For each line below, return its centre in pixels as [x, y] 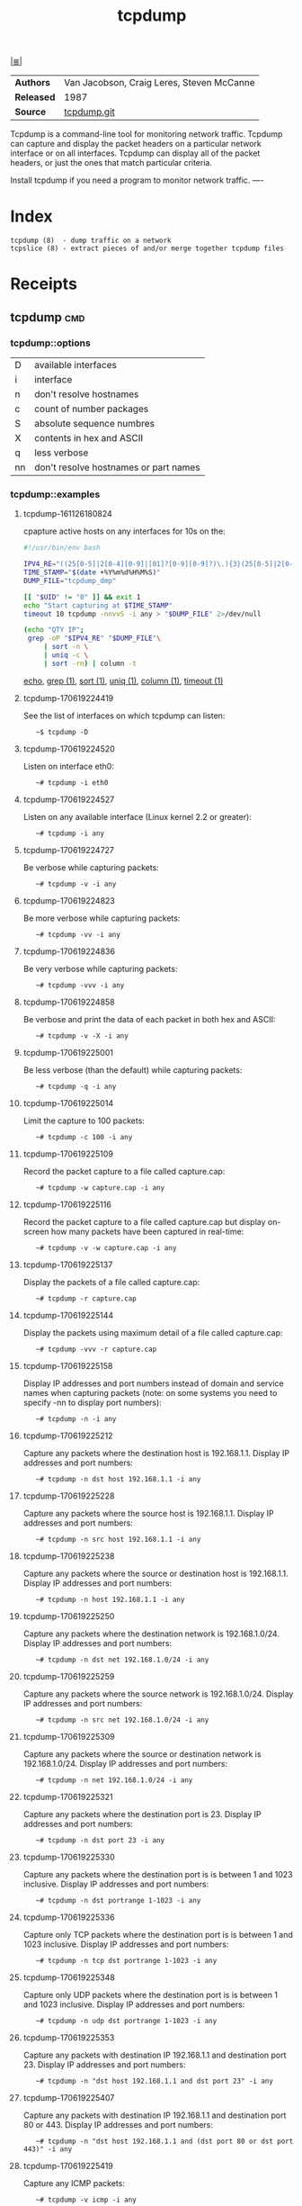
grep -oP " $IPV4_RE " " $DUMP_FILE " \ [94, 639]
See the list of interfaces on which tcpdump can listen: [124, 716]
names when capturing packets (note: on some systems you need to [150, 1392]
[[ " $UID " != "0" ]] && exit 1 [82, 597]
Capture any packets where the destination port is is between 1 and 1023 [158, 1874]
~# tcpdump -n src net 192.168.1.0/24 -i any [122, 1720]
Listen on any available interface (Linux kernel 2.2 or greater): [138, 816]
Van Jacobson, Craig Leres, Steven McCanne [159, 83]
